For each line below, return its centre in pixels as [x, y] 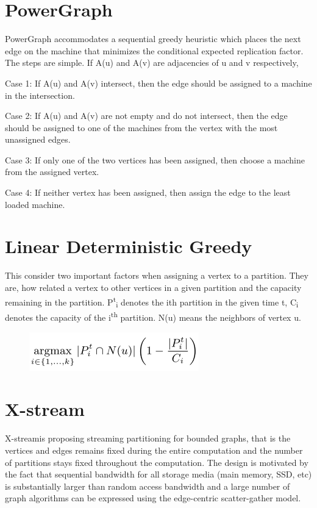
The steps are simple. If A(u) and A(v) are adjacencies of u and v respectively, [152, 63]
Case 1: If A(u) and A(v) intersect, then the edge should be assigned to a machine [158, 83]
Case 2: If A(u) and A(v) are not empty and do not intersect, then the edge [146, 116]
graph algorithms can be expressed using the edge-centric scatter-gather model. [153, 498]
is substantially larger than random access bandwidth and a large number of [148, 486]
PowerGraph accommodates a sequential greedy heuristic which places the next [153, 39]
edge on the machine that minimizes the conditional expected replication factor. [154, 50]
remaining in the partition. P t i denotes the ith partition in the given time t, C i [152, 302]
